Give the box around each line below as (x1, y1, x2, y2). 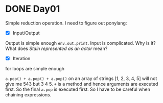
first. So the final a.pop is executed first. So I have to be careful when (5, 86, 151, 92)
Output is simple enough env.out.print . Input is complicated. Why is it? (5, 40, 156, 46)
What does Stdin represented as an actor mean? (5, 45, 108, 51)
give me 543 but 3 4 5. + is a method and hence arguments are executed (5, 81, 158, 87)
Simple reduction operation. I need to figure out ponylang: (5, 20, 127, 26)
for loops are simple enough (5, 66, 65, 72)
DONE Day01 (5, 3, 60, 15)
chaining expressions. (5, 92, 52, 98)
